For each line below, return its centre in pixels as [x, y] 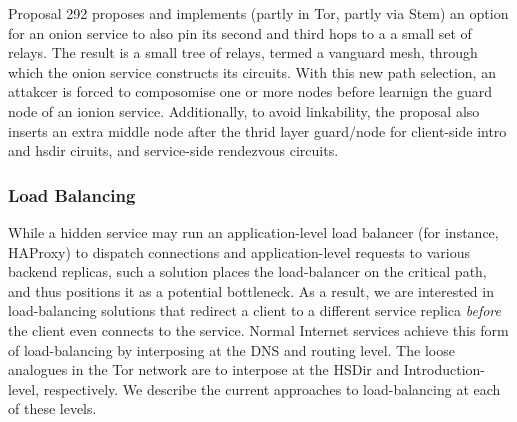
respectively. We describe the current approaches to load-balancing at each [272, 388]
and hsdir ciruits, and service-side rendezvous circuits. [173, 150]
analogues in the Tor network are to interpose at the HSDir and [203, 369]
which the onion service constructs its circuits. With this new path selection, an [252, 71]
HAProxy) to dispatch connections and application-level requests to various [239, 251]
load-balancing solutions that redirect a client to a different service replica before [255, 310]
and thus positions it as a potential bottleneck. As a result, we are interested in [251, 290]
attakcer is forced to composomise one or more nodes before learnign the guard [250, 91]
